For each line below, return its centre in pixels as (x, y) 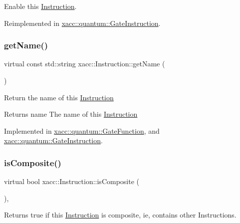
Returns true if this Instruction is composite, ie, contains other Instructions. (120, 215)
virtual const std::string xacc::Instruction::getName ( (85, 64)
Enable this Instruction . (40, 6)
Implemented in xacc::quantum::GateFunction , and (82, 130)
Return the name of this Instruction (59, 97)
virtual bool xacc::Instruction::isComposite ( (72, 181)
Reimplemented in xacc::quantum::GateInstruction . (82, 23)
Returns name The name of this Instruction (71, 114)
